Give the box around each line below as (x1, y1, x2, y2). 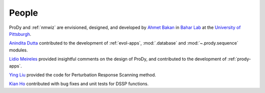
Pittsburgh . (9, 31, 31, 37)
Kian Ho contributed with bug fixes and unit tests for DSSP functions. (9, 81, 149, 87)
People (9, 7, 38, 18)
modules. (9, 47, 28, 53)
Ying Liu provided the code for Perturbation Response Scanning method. (9, 71, 157, 78)
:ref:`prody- (227, 56, 251, 62)
